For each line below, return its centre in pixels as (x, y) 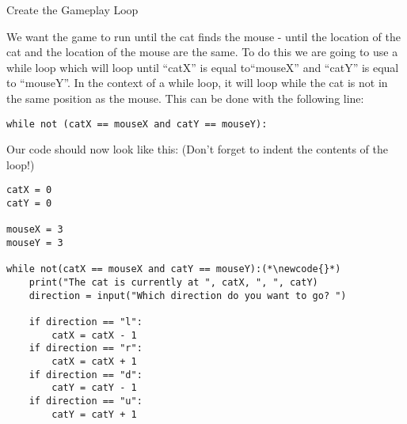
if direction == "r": (86, 348)
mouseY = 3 (35, 243)
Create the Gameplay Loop (72, 9)
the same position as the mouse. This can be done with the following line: (185, 98)
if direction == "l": (86, 322)
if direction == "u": (86, 401)
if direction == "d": (86, 375)
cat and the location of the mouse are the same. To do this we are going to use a (202, 52)
